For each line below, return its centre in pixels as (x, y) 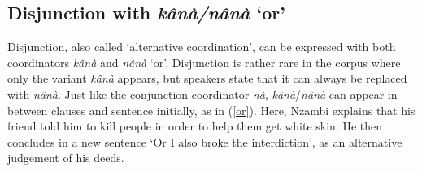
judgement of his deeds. (66, 158)
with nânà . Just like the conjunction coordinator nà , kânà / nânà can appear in (202, 94)
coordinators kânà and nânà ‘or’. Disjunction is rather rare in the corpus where (204, 62)
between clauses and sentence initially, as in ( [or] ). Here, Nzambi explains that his (211, 110)
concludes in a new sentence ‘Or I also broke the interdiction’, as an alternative (205, 141)
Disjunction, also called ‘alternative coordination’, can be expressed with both (202, 47)
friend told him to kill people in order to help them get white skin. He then (195, 126)
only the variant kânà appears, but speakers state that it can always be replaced (207, 78)
